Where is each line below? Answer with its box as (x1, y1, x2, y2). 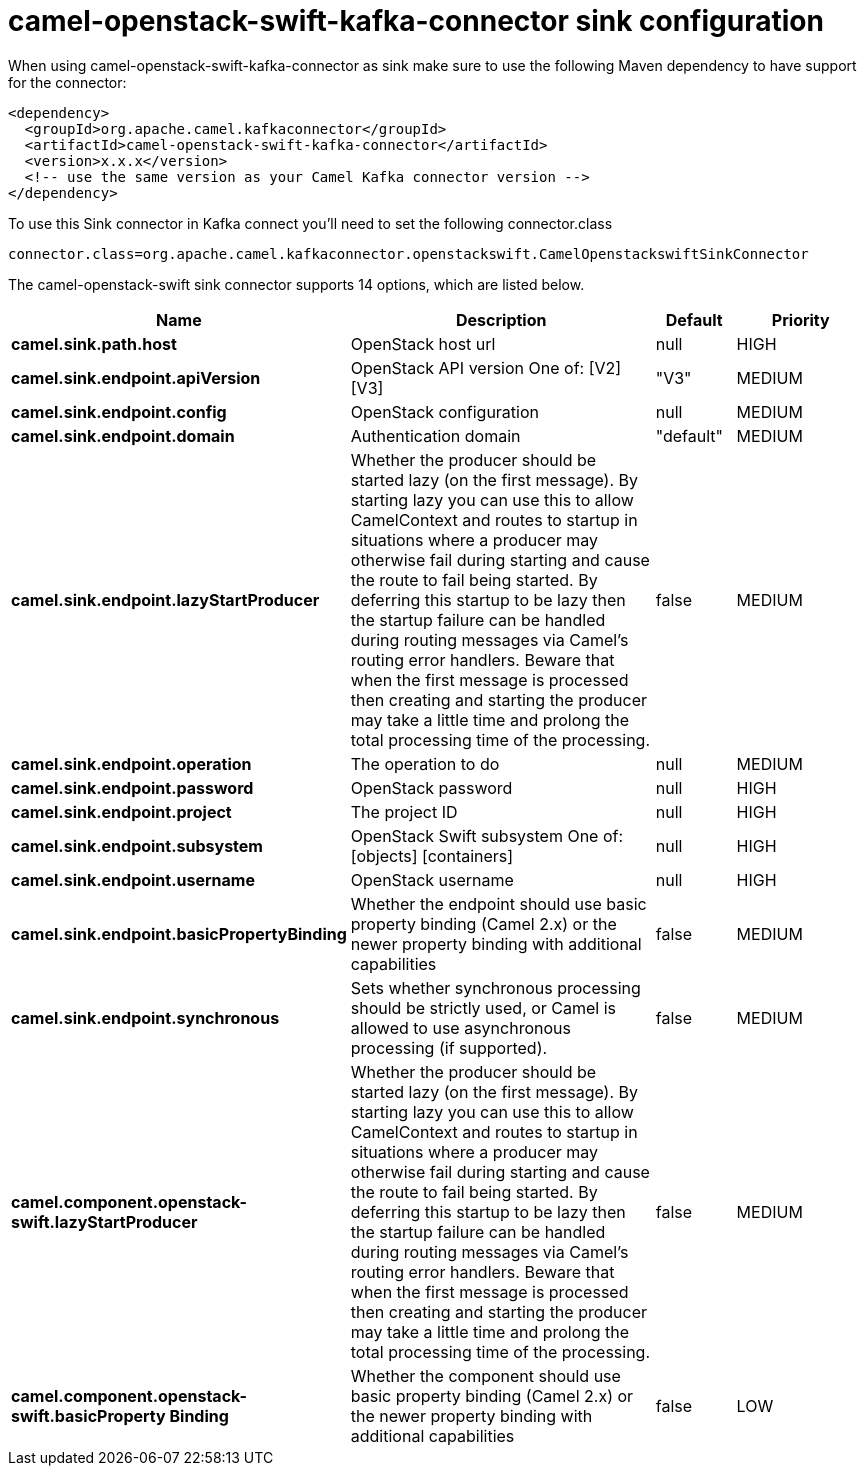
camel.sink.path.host (11, 333, 177, 354)
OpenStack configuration (350, 401, 539, 422)
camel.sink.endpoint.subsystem (11, 835, 263, 856)
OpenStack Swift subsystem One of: (350, 825, 624, 846)
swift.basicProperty (11, 1405, 166, 1426)
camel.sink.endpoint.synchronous (11, 1007, 280, 1028)
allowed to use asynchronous (350, 1017, 571, 1038)
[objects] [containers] (350, 845, 514, 866)
